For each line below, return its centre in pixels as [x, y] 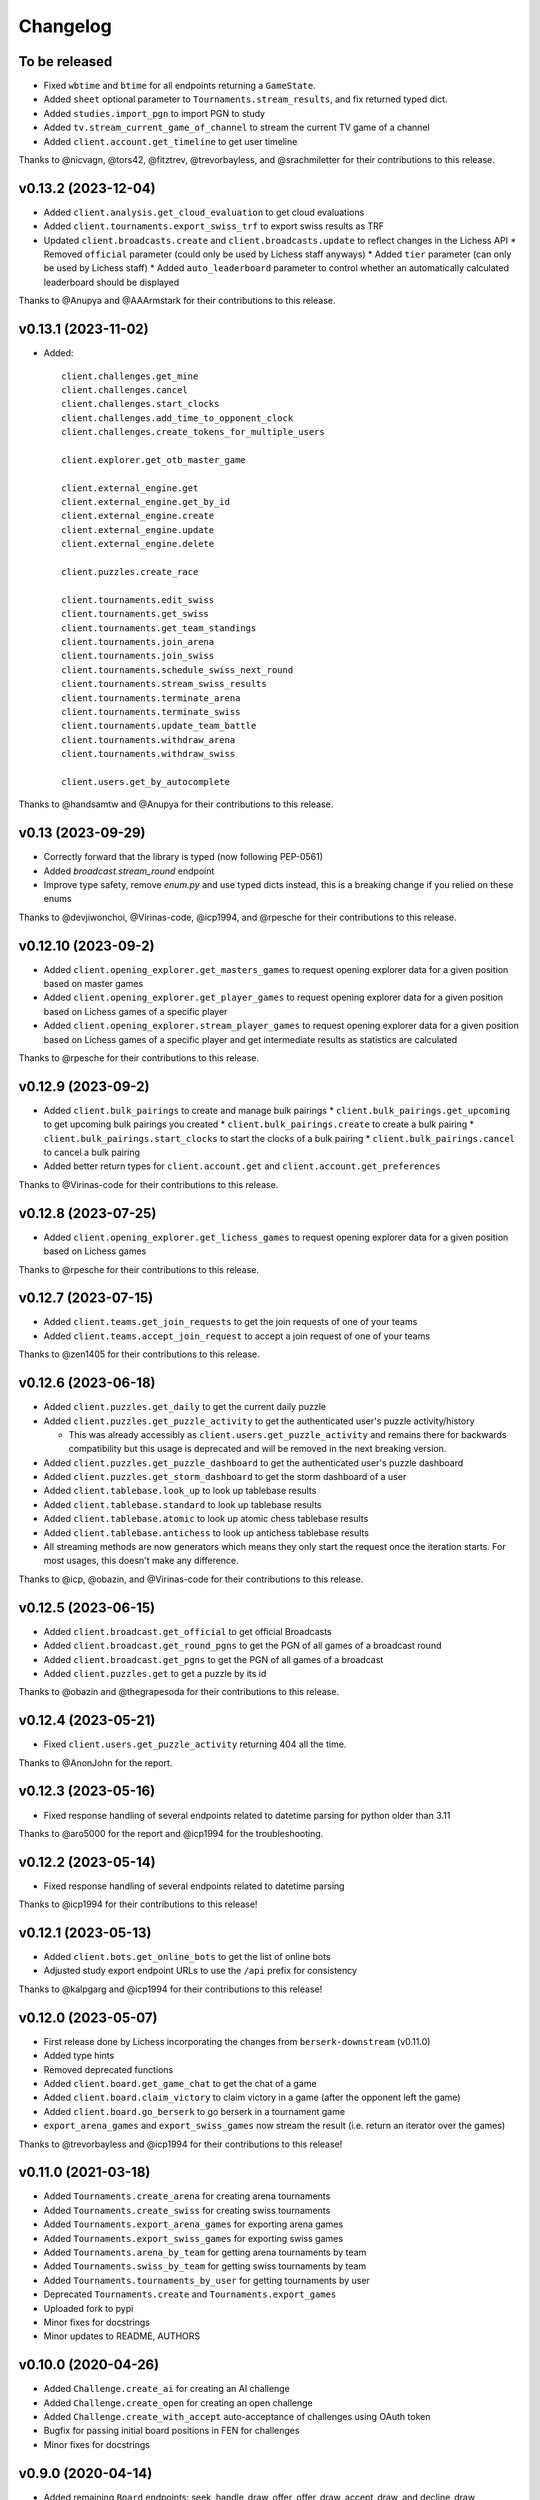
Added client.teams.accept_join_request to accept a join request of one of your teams [236, 1336]
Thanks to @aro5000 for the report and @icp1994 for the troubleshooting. [171, 1833]
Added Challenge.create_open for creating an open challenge [178, 2402]
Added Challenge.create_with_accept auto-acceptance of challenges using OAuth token [237, 2417]
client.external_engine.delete [138, 544]
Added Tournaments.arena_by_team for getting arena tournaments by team [205, 2252]
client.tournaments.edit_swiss [138, 599]
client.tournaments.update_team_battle [159, 726]
